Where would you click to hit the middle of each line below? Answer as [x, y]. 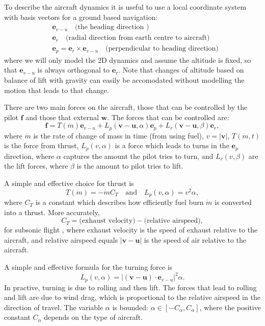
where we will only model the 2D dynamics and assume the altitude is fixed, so [128, 60]
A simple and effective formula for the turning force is [88, 267]
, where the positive [230, 307]
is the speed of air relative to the [195, 239]
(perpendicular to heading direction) [162, 49]
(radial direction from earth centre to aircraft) [138, 38]
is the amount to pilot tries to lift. [130, 166]
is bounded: [130, 307]
